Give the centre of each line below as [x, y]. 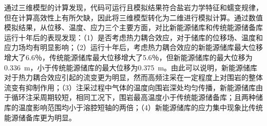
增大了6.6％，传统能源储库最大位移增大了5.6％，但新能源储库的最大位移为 [128, 57]
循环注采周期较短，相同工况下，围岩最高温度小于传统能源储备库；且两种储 [137, 97]
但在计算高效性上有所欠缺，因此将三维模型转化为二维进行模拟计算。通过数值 [133, 17]
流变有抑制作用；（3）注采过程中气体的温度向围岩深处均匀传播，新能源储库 [130, 87]
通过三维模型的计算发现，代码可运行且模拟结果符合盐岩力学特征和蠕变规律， [133, 7]
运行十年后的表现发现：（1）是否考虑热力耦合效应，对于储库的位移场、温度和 [133, 37]
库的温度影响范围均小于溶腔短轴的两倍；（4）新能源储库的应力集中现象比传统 [133, 107]
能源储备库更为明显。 [40, 117]
